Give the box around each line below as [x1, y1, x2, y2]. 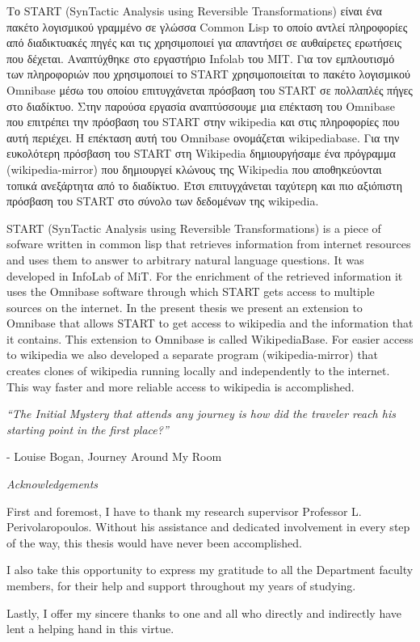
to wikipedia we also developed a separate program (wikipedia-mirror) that [6, 346, 379, 363]
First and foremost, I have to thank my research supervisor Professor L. [6, 502, 362, 519]
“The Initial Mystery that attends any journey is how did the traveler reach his [6, 405, 396, 422]
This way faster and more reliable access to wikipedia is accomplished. [6, 378, 355, 395]
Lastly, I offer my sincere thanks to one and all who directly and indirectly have [6, 604, 402, 621]
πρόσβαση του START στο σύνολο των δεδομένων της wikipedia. [6, 192, 319, 209]
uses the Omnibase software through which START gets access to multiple [6, 283, 375, 300]
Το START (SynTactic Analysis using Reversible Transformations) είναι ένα [6, 2, 382, 19]
